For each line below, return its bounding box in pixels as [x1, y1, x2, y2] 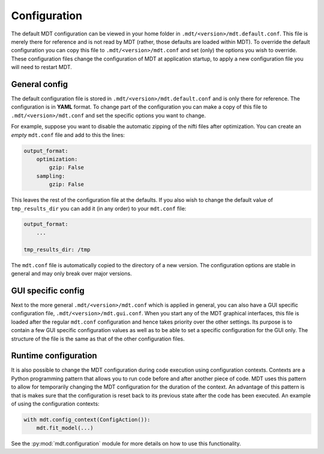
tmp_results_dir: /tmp [23, 246, 91, 253]
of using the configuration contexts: [11, 400, 100, 407]
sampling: [36, 172, 65, 180]
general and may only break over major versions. [11, 270, 132, 277]
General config [11, 79, 68, 89]
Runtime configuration [11, 351, 97, 361]
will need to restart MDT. [11, 64, 72, 71]
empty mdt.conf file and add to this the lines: [11, 131, 125, 138]
